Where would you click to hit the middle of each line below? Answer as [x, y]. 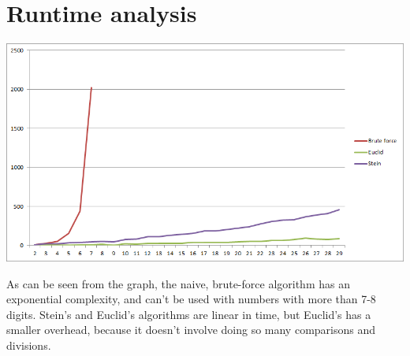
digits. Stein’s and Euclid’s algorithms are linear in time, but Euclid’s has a [189, 314]
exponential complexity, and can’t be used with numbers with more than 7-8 [191, 299]
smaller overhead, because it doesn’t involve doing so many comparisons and [191, 330]
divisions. [29, 345]
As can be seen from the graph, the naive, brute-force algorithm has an [178, 283]
